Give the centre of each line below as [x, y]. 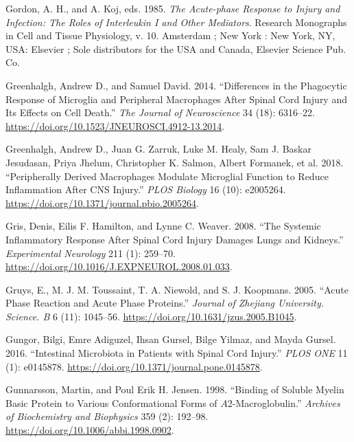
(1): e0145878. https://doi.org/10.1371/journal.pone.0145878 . [134, 366]
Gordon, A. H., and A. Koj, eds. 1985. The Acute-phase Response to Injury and [173, 8]
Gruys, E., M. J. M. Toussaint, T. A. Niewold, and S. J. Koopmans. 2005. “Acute [177, 289]
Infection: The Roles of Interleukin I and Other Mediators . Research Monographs [176, 22]
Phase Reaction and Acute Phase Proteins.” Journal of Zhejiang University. [165, 303]
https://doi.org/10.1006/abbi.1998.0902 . [90, 430]
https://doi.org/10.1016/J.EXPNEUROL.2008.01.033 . [119, 266]
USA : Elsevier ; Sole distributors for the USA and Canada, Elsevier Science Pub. [176, 48]
